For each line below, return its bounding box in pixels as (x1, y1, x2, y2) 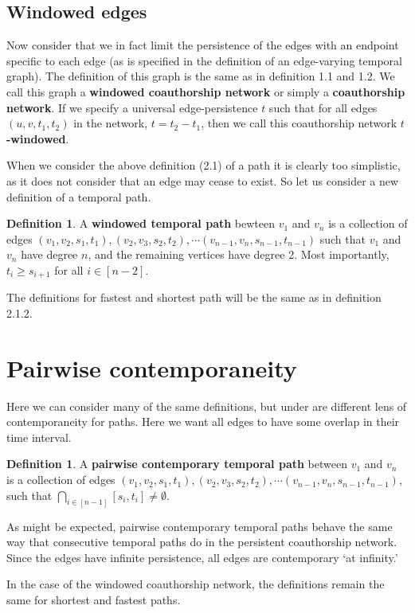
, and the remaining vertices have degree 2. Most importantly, (88, 246, 390, 263)
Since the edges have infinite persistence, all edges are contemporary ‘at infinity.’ (6, 549, 398, 565)
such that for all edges (268, 99, 378, 115)
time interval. (6, 428, 72, 445)
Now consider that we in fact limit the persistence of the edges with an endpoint (6, 37, 399, 53)
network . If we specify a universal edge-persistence (6, 99, 258, 115)
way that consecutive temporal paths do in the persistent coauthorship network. (6, 533, 397, 550)
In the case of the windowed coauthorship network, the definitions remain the (6, 576, 385, 592)
